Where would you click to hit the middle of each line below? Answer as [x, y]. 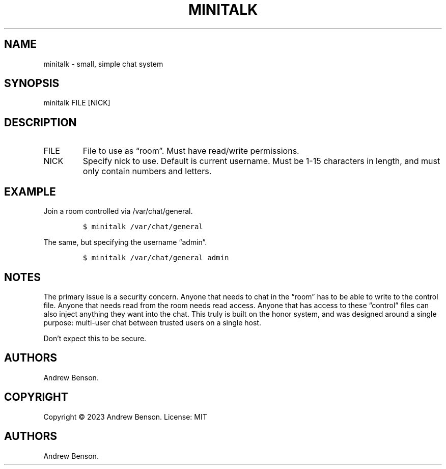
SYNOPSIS [32, 84]
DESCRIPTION [40, 122]
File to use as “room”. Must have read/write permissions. [191, 151]
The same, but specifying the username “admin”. [125, 242]
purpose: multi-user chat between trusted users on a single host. [152, 322]
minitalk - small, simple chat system [103, 64]
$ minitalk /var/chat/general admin [156, 258]
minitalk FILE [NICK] [77, 103]
